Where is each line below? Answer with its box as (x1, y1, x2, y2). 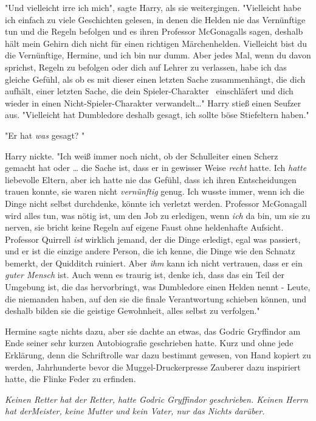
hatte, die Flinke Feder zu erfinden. (5, 372, 136, 385)
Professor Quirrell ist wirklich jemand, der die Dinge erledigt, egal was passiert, (5, 232, 301, 245)
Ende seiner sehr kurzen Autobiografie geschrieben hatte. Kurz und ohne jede (5, 336, 294, 349)
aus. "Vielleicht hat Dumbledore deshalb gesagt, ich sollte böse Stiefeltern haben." (5, 108, 309, 121)
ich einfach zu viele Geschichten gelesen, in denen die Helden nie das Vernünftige (5, 13, 306, 26)
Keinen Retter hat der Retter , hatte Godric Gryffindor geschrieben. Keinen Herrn (5, 392, 308, 405)
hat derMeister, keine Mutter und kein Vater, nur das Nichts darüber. (5, 405, 265, 417)
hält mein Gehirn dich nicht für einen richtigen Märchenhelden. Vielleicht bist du (5, 37, 307, 49)
